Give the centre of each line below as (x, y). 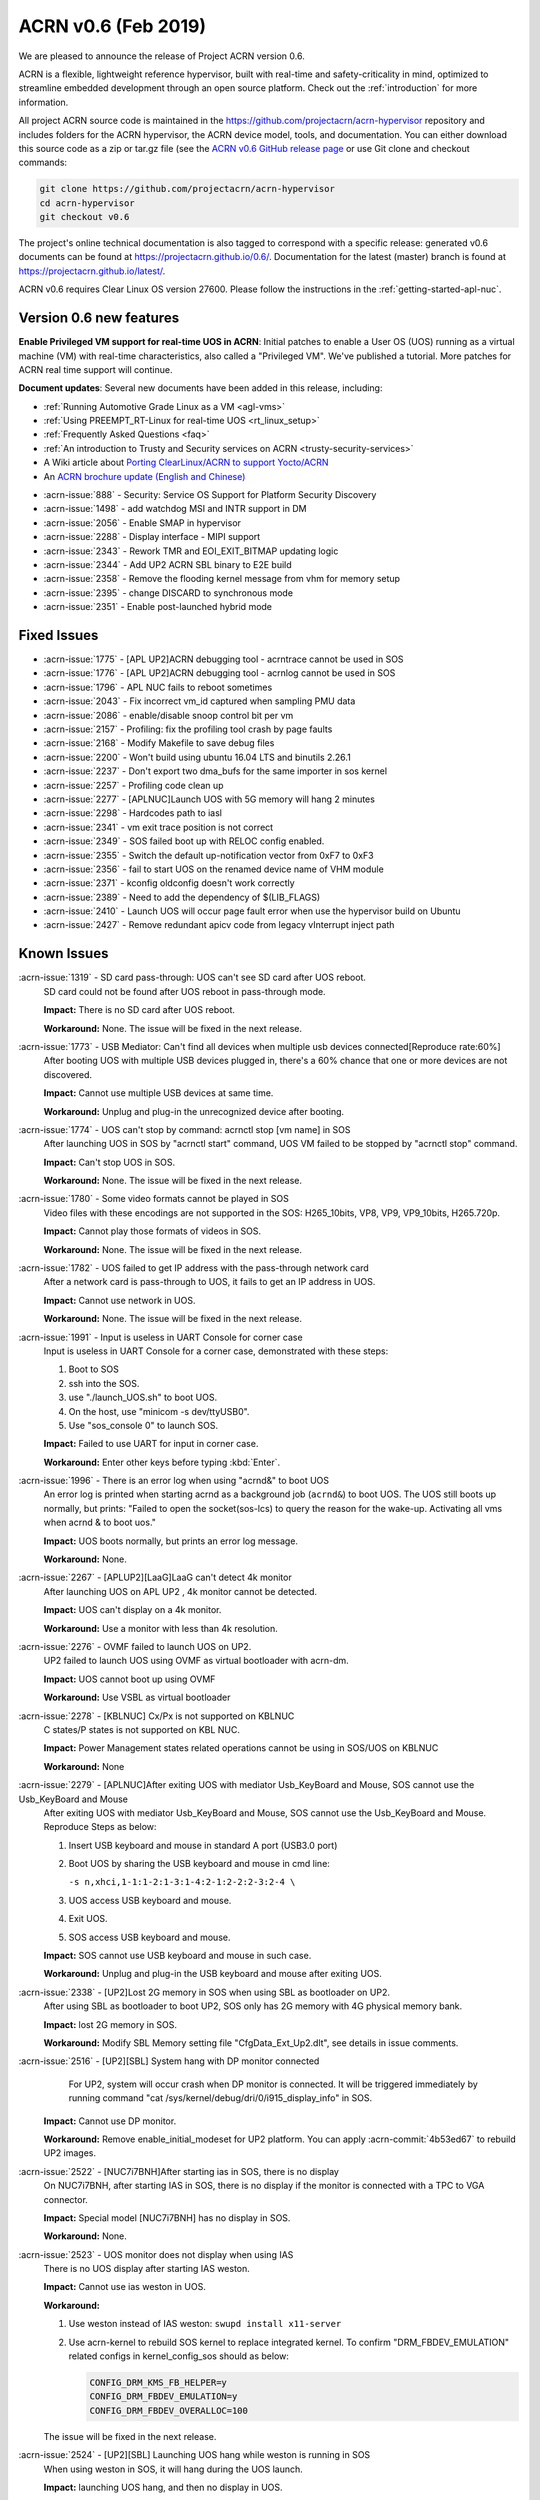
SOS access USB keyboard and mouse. (149, 1937)
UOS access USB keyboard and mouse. (150, 1900)
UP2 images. (70, 2153)
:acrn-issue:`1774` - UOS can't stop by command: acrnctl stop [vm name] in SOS (184, 1129)
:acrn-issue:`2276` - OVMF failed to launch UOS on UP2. (135, 1646)
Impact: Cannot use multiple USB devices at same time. (158, 1093)
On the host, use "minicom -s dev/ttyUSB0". (159, 1411)
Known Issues (63, 953)
